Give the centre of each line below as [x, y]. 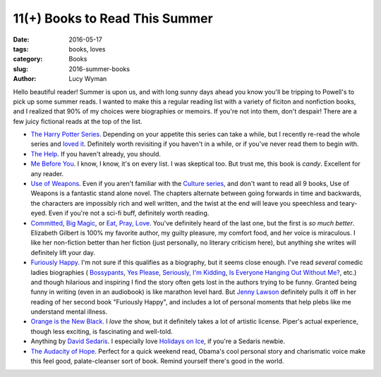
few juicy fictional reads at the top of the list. [78, 121]
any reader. [47, 173]
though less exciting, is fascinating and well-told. [102, 331]
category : [28, 59]
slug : [20, 69]
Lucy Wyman [88, 79]
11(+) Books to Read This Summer [113, 18]
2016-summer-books [99, 69]
